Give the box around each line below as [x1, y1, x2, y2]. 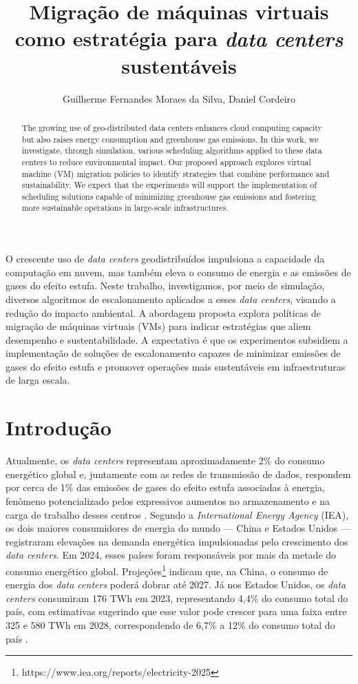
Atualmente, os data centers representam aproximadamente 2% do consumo [6, 453, 325, 468]
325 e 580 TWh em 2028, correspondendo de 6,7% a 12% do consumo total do [6, 617, 335, 632]
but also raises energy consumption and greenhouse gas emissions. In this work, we [21, 133, 319, 145]
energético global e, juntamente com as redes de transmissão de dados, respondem [6, 466, 351, 481]
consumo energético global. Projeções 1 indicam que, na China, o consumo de [6, 561, 328, 578]
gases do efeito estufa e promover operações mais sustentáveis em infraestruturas [6, 359, 346, 373]
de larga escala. [6, 373, 70, 387]
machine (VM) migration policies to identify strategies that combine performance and [21, 167, 330, 179]
